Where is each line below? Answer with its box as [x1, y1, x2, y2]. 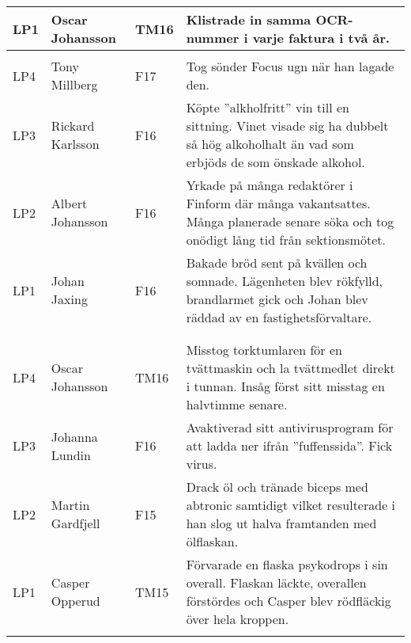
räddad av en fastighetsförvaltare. [186, 308, 372, 326]
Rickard [51, 116, 95, 135]
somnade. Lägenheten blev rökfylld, [186, 272, 383, 290]
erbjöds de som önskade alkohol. [186, 153, 365, 171]
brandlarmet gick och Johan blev [186, 290, 368, 308]
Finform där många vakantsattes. [186, 194, 371, 212]
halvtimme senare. [186, 395, 288, 413]
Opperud [51, 592, 100, 610]
